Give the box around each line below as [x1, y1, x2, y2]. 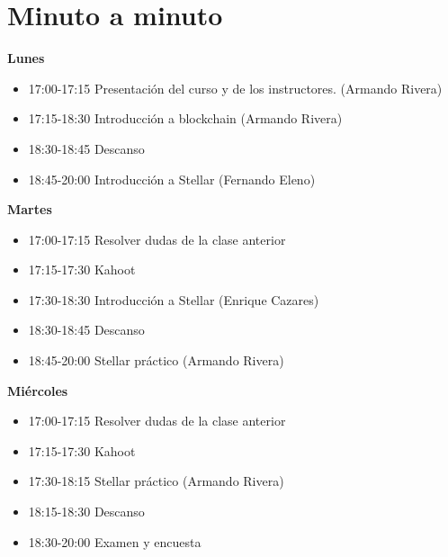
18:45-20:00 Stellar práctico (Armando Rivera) [28, 351, 284, 370]
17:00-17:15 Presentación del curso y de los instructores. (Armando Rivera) [28, 78, 443, 97]
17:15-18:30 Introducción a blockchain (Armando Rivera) [28, 109, 343, 128]
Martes [7, 200, 52, 219]
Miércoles [7, 381, 68, 400]
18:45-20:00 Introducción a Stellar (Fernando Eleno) [28, 169, 316, 188]
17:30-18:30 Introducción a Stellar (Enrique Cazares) [28, 290, 319, 309]
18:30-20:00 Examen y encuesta [28, 532, 202, 551]
